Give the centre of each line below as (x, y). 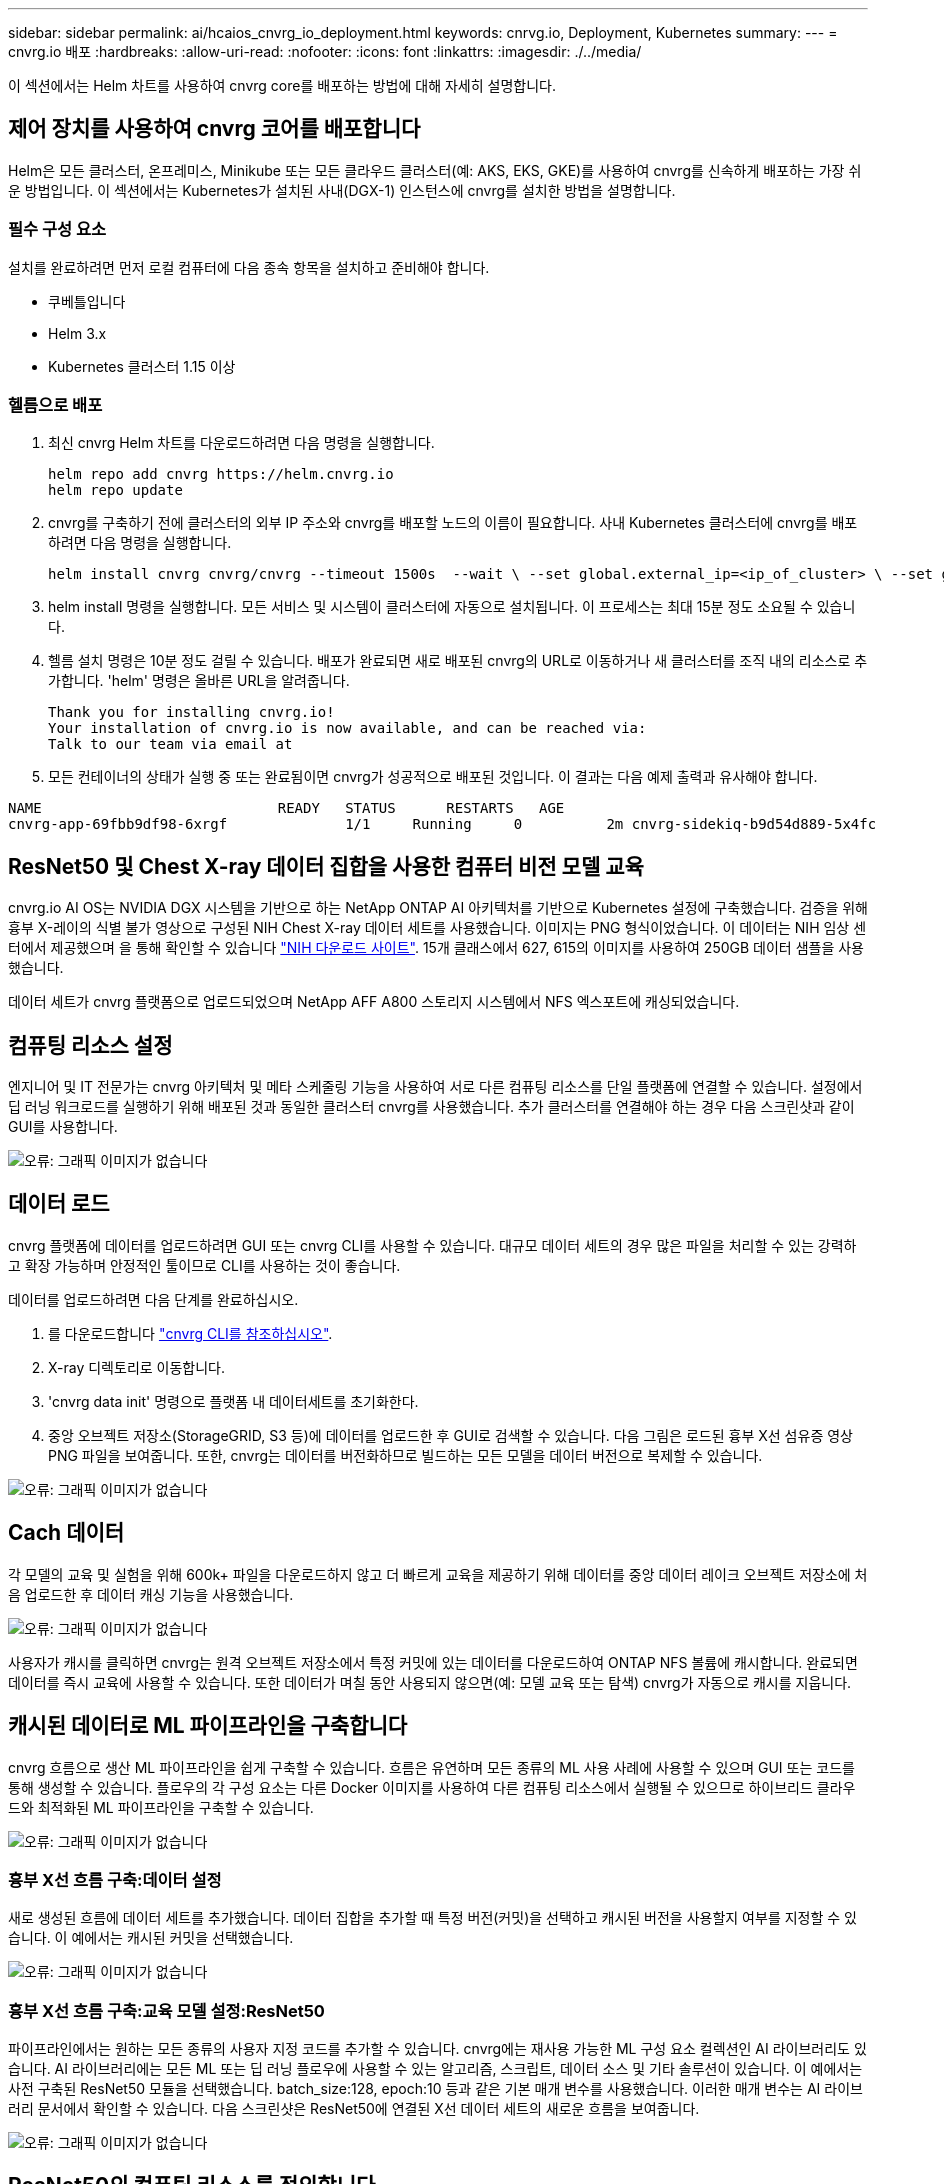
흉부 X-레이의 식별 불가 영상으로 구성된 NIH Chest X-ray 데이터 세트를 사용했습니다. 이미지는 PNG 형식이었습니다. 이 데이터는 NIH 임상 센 (437, 928)
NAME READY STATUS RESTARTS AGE (286, 808)
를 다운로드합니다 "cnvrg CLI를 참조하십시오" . (190, 1333)
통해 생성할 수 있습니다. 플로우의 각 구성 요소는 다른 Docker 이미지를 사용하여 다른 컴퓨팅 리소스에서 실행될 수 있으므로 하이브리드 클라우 (432, 1787)
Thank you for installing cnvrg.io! (191, 712)
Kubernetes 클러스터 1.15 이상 (142, 366)
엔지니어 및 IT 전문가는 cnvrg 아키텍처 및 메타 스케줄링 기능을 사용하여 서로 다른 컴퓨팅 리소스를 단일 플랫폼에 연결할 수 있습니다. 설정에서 (435, 1087)
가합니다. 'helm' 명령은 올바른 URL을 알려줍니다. (199, 681)
